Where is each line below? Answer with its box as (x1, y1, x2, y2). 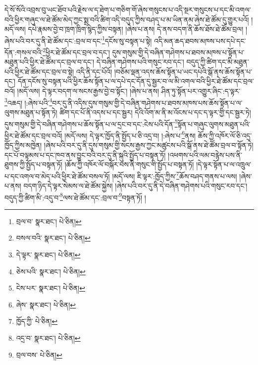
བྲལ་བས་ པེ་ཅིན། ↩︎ (16, 349, 62, 360)
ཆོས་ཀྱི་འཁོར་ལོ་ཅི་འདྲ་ (198, 130, 252, 140)
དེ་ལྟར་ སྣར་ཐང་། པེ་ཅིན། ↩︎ (16, 249, 81, 260)
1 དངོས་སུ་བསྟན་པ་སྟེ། (102, 34, 152, 46)
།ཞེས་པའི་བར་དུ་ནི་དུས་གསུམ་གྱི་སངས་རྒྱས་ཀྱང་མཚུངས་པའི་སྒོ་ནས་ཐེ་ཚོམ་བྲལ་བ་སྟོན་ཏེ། (44, 140, 254, 150)
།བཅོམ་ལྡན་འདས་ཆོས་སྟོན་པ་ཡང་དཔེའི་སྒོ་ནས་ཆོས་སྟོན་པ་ (114, 66, 253, 76)
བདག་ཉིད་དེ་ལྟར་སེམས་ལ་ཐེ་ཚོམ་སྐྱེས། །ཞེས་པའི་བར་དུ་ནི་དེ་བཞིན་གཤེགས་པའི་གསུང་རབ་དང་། (23, 181, 248, 191)
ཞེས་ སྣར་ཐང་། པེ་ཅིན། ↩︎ (16, 299, 76, 309)
